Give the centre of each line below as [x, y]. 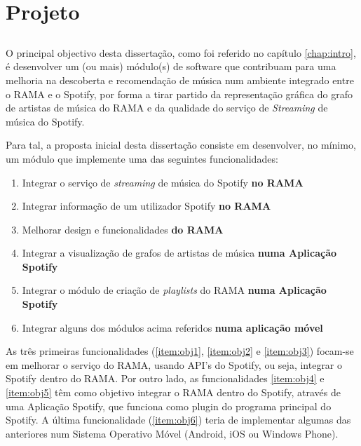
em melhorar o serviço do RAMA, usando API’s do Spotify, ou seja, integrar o [174, 364]
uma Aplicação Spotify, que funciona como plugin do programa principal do [169, 406]
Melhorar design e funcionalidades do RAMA [123, 229]
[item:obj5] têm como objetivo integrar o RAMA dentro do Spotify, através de [173, 392]
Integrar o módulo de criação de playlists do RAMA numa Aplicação [174, 290]
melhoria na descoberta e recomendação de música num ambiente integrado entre [180, 80]
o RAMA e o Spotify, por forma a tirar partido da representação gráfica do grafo [179, 94]
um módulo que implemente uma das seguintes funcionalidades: [142, 158]
